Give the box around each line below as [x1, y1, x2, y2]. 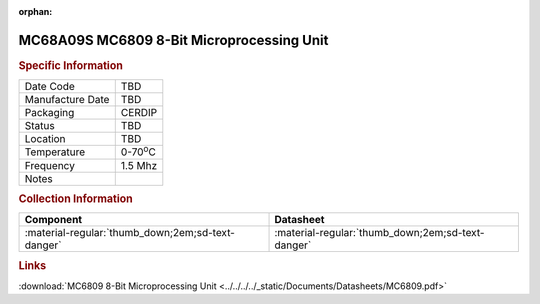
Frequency [24, 158, 75, 172]
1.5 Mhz [120, 158, 158, 172]
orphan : [18, 6, 53, 17]
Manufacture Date [24, 93, 110, 107]
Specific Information [18, 58, 124, 72]
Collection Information [18, 191, 134, 205]
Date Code [24, 80, 75, 94]
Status [24, 119, 55, 133]
